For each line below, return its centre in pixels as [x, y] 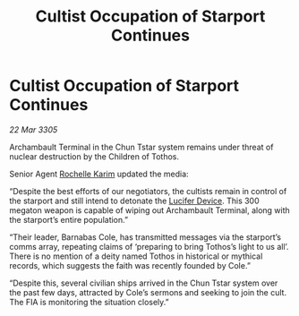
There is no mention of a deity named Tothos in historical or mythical [136, 256]
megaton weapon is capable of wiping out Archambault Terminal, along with [150, 210]
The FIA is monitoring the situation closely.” [89, 302]
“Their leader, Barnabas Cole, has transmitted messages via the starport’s [145, 237]
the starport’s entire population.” [68, 219]
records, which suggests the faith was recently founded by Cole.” [130, 265]
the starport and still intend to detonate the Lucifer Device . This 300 [134, 201]
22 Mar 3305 [34, 129]
